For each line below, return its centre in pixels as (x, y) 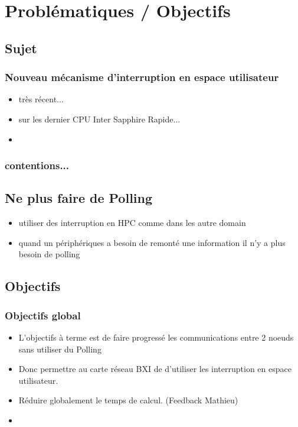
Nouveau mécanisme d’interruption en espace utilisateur (142, 77)
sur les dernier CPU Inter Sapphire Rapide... (99, 119)
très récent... (41, 99)
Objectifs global (43, 315)
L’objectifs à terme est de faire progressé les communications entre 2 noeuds (156, 337)
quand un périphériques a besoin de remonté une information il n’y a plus (152, 242)
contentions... (37, 165)
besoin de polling (49, 254)
